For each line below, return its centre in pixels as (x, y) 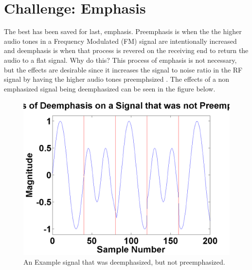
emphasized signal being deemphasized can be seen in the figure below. (110, 88)
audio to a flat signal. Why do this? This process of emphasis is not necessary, (120, 60)
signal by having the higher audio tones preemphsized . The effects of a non (117, 79)
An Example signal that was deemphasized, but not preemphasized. (124, 261)
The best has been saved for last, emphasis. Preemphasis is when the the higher (123, 31)
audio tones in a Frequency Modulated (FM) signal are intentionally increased (120, 41)
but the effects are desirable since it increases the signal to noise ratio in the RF (123, 69)
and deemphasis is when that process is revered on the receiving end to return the (126, 50)
